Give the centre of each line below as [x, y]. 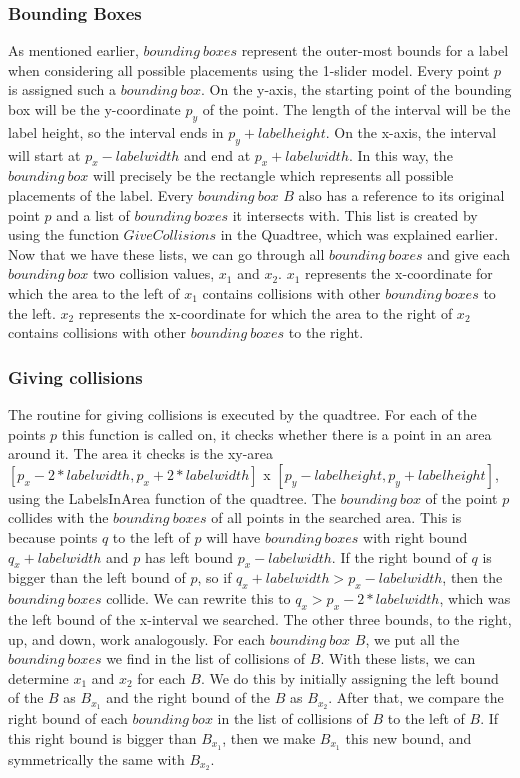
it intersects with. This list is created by [355, 214]
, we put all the [412, 638]
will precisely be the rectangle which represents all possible [273, 175]
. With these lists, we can [398, 658]
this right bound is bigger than [102, 737]
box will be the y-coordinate [94, 109]
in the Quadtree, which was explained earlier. [359, 234]
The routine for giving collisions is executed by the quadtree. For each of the [242, 413]
